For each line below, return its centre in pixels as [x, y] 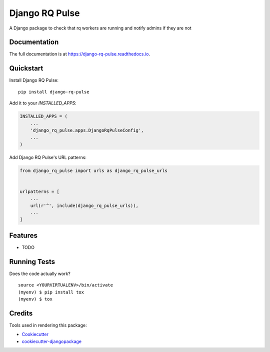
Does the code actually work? [40, 273]
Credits [21, 313]
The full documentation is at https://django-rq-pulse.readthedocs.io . [79, 54]
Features [23, 235]
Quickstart [26, 68]
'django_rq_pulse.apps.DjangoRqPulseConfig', [87, 130]
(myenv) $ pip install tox [51, 292]
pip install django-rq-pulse [54, 92]
